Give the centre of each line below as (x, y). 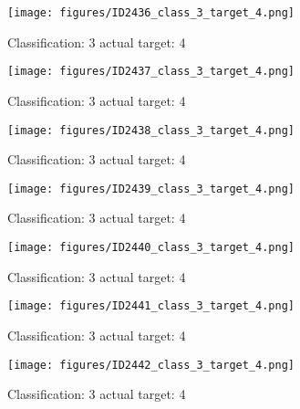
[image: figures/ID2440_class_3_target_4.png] (151, 247)
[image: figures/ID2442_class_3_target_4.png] (151, 365)
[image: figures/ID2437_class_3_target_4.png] (151, 72)
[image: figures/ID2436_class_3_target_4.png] (151, 13)
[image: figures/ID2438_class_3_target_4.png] (151, 130)
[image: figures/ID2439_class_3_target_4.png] (151, 189)
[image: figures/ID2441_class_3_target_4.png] (151, 306)
